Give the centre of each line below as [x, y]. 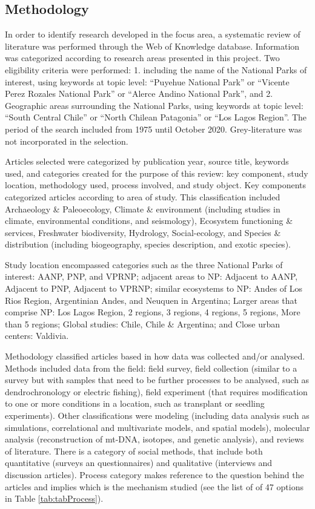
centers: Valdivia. [37, 336]
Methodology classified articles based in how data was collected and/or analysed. [155, 356]
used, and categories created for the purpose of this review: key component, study [157, 173]
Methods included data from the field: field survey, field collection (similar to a [151, 368]
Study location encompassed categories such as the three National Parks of [144, 264]
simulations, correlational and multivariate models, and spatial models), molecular [157, 427]
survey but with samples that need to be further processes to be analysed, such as [157, 380]
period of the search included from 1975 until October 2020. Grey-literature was [154, 129]
